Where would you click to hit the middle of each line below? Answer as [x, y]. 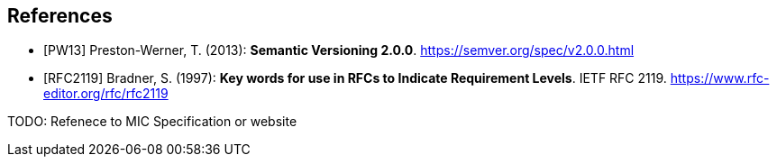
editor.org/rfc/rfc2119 [106, 94]
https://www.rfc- [720, 78]
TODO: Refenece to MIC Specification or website [152, 122]
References [60, 16]
